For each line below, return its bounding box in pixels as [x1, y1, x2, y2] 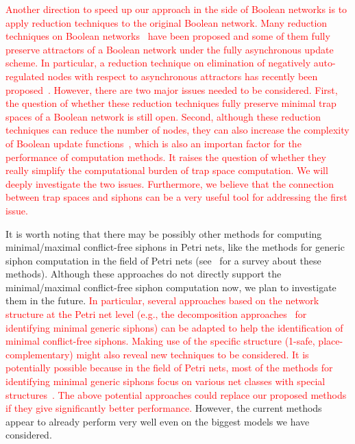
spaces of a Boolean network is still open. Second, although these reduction [5, 109, 321, 123]
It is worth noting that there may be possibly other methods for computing [5, 226, 322, 241]
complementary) [5, 347, 73, 361]
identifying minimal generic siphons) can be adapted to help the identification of [5, 320, 343, 334]
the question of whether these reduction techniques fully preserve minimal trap [5, 96, 336, 110]
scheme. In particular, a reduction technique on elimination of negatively [5, 56, 311, 70]
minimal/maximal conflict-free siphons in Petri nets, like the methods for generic [5, 240, 345, 254]
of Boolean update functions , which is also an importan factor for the [5, 136, 302, 150]
